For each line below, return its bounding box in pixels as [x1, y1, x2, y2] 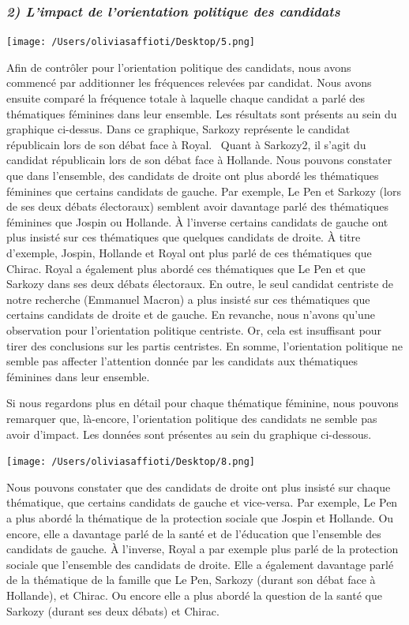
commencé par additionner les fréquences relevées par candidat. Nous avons [6, 74, 372, 91]
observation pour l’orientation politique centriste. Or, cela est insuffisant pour [6, 321, 382, 338]
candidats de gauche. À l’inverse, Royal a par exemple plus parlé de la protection [6, 541, 399, 557]
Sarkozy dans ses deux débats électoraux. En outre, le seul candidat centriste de [6, 275, 394, 292]
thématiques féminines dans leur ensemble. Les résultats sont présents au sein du [6, 105, 397, 122]
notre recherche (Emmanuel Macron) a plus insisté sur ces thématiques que [6, 290, 370, 307]
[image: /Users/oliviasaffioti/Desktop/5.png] [6, 36, 255, 48]
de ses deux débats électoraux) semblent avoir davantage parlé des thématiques [6, 198, 388, 215]
